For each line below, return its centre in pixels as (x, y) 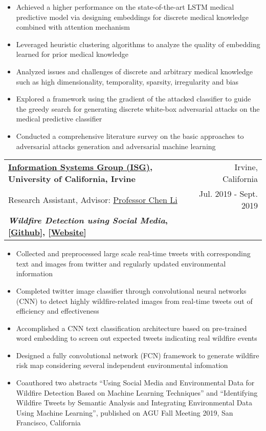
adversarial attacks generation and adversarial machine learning (116, 146)
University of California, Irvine (72, 179)
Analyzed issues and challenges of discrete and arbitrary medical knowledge (134, 71)
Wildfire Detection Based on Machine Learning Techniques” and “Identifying (137, 392)
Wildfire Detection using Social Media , (88, 220)
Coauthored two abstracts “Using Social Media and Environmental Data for (135, 383)
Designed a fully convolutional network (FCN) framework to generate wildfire (138, 355)
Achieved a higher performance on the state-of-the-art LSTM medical (125, 7)
